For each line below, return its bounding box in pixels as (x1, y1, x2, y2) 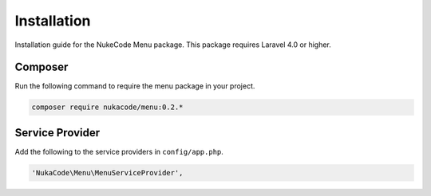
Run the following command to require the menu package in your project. (14, 81, 255, 91)
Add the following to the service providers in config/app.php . (14, 147, 223, 156)
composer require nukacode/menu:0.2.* (31, 103, 184, 112)
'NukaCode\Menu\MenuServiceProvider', (31, 168, 184, 177)
